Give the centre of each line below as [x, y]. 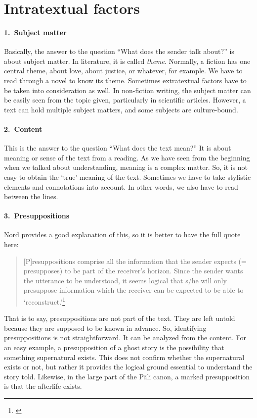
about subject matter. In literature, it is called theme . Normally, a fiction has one [127, 61]
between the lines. [31, 196]
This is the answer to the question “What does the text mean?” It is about [118, 148]
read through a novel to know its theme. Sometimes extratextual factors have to [125, 80]
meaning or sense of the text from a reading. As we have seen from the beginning [127, 157]
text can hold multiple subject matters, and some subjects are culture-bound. [121, 109]
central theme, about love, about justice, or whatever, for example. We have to [123, 71]
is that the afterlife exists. [43, 386]
